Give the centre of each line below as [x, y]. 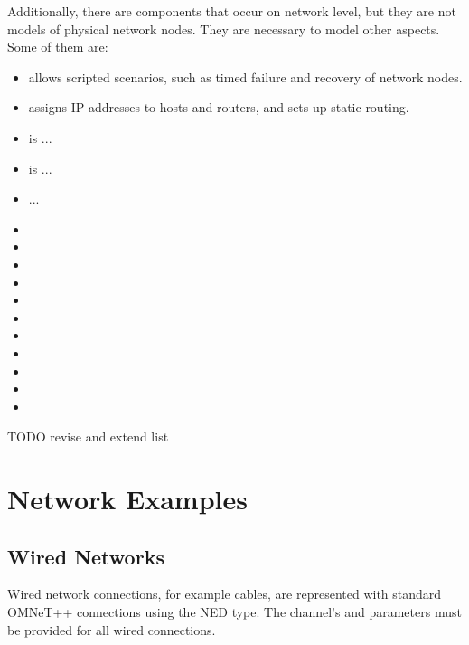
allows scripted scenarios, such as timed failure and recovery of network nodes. [245, 76]
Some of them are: [58, 47]
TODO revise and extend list [88, 436]
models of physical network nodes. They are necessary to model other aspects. [224, 28]
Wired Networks [86, 556]
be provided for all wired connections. [112, 629]
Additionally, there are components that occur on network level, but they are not [232, 11]
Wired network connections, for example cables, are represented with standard [225, 594]
